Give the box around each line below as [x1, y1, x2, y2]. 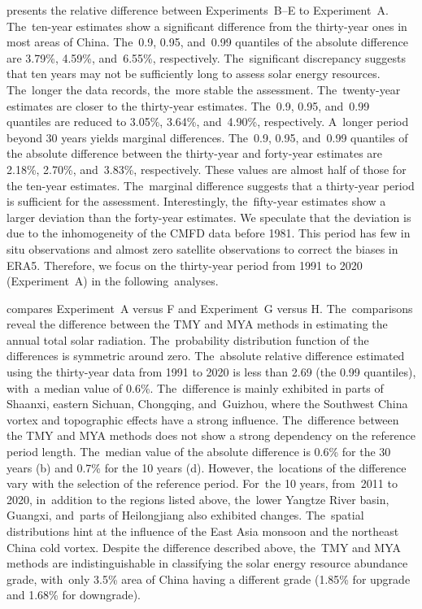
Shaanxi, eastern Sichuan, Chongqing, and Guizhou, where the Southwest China [7, 395, 408, 412]
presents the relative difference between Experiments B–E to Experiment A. [7, 2, 389, 18]
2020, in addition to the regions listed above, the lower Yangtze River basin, [7, 490, 389, 507]
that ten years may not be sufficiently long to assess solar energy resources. [7, 65, 381, 82]
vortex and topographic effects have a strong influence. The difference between [7, 411, 399, 428]
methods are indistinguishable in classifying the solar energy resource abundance [7, 555, 408, 572]
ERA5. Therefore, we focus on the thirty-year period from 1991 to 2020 [7, 256, 363, 273]
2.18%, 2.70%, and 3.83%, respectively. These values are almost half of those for [7, 160, 407, 177]
